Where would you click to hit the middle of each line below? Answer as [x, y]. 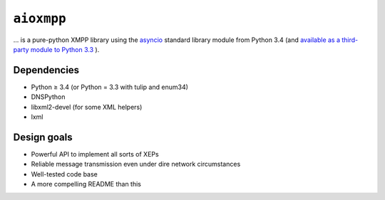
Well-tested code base [64, 174]
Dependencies [46, 70]
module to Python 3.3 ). [65, 49]
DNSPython [48, 97]
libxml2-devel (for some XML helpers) [87, 107]
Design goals [43, 137]
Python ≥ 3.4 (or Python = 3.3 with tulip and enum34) [110, 87]
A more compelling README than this [86, 184]
